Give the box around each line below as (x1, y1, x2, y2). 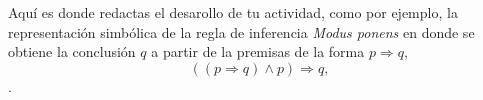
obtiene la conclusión (8, 41, 136, 62)
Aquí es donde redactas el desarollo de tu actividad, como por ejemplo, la (8, 2, 458, 22)
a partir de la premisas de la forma (151, 41, 365, 62)
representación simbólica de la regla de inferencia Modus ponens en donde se (8, 21, 475, 42)
